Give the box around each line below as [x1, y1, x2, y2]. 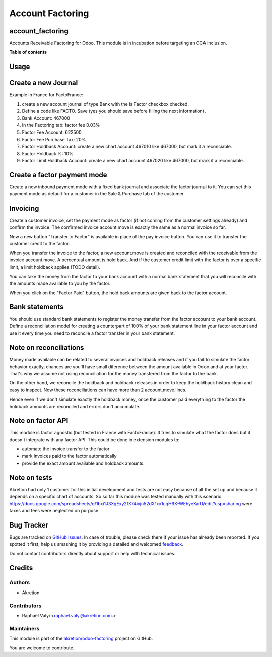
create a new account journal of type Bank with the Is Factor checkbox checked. [22, 101, 189, 107]
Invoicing [9, 204, 39, 213]
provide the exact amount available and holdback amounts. [22, 460, 145, 466]
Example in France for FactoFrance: [9, 92, 83, 98]
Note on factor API [9, 416, 69, 425]
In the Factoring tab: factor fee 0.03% [22, 122, 100, 128]
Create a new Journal [9, 79, 78, 87]
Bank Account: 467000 [22, 115, 70, 121]
